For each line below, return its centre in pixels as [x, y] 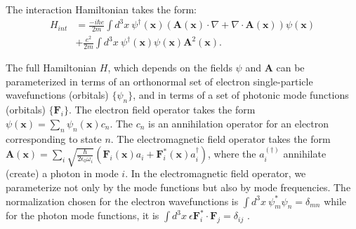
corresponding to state [54, 138]
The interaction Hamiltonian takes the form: [101, 9]
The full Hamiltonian [51, 68]
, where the [232, 154]
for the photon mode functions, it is [83, 215]
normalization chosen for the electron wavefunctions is [122, 201]
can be [290, 68]
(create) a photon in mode [62, 173]
